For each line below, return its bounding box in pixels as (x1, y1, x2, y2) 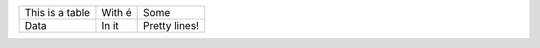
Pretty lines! (143, 19, 200, 32)
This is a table (24, 6, 90, 19)
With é (101, 6, 132, 19)
